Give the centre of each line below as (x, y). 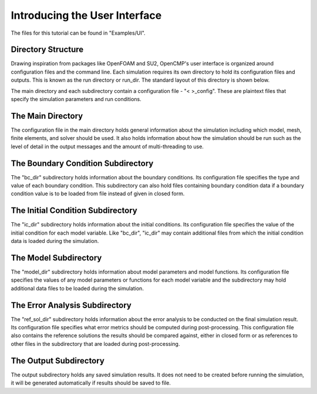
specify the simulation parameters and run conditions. (76, 99)
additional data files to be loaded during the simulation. (77, 288)
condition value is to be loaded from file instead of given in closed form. (98, 193)
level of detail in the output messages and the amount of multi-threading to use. (107, 146)
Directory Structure (47, 50)
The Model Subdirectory (56, 258)
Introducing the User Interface (86, 15)
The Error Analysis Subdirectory (71, 305)
